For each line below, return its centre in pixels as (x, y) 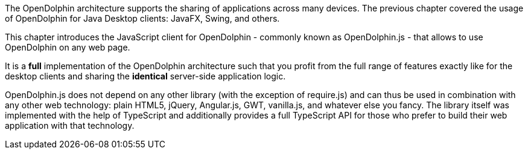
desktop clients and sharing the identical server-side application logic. (145, 76)
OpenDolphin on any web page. (68, 47)
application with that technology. (70, 125)
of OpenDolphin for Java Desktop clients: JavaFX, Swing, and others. (142, 18)
